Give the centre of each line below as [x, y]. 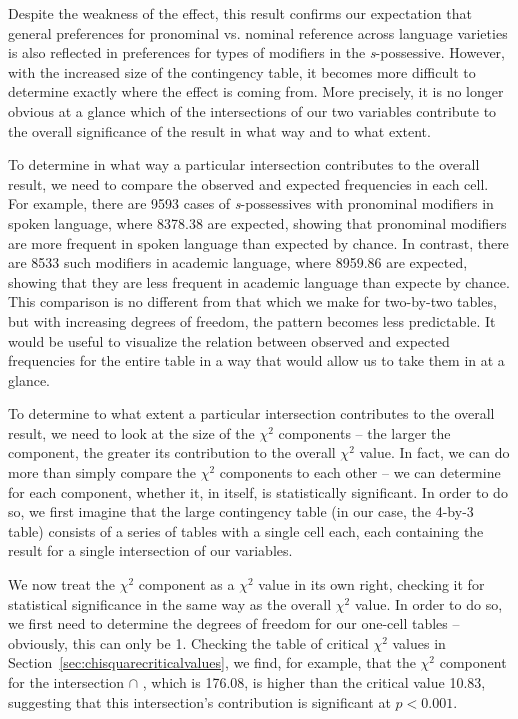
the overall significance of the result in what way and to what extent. [219, 130]
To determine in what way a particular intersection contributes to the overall [244, 164]
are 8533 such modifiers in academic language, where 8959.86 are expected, [238, 262]
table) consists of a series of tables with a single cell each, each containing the [246, 530]
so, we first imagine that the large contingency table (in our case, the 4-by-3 [241, 511]
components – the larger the [364, 432]
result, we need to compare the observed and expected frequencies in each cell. [248, 183]
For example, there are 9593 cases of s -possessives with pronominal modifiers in [251, 203]
